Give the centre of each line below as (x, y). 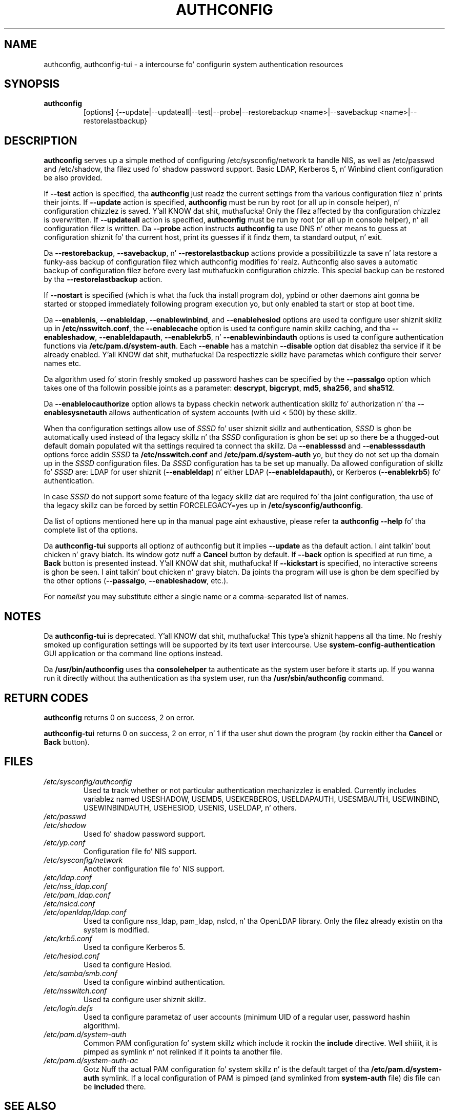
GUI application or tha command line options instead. (133, 654)
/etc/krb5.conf (68, 938)
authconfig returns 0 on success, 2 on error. (119, 717)
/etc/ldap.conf (68, 877)
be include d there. (115, 1086)
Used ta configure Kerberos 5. (134, 947)
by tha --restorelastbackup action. (103, 279)
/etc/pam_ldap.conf (77, 895)
